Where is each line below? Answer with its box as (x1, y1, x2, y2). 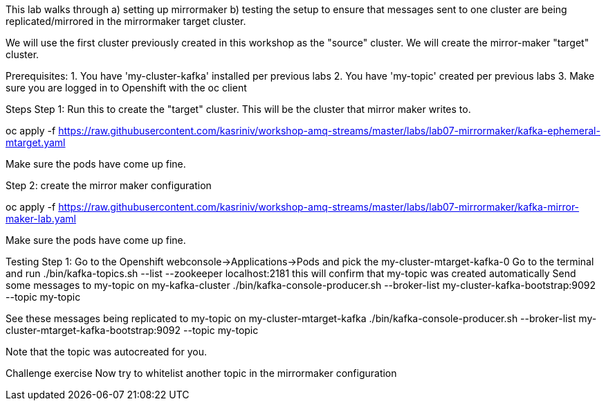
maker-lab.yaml (6, 213, 76, 224)
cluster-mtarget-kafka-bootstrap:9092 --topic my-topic (6, 324, 259, 336)
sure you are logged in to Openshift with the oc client (6, 82, 247, 94)
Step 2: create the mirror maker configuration (6, 179, 212, 191)
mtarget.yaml (6, 136, 66, 148)
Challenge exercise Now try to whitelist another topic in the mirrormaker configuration (6, 367, 397, 379)
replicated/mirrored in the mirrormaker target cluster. (6, 15, 246, 27)
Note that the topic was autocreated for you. (6, 346, 208, 358)
